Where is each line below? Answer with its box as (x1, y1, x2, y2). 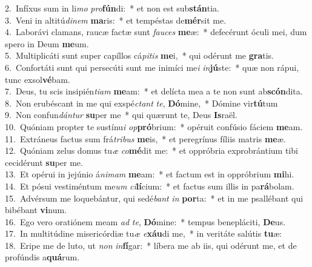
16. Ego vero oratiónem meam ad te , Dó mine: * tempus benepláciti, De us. (5, 215, 286, 228)
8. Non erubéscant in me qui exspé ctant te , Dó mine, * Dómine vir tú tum (5, 96, 278, 109)
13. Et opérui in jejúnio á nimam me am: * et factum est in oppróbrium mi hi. (5, 168, 294, 180)
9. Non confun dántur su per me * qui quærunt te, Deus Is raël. (5, 108, 237, 121)
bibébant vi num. (5, 203, 67, 216)
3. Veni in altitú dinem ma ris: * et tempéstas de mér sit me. (5, 13, 227, 26)
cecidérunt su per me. (5, 156, 83, 168)
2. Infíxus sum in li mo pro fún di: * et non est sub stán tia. (5, 2, 219, 14)
